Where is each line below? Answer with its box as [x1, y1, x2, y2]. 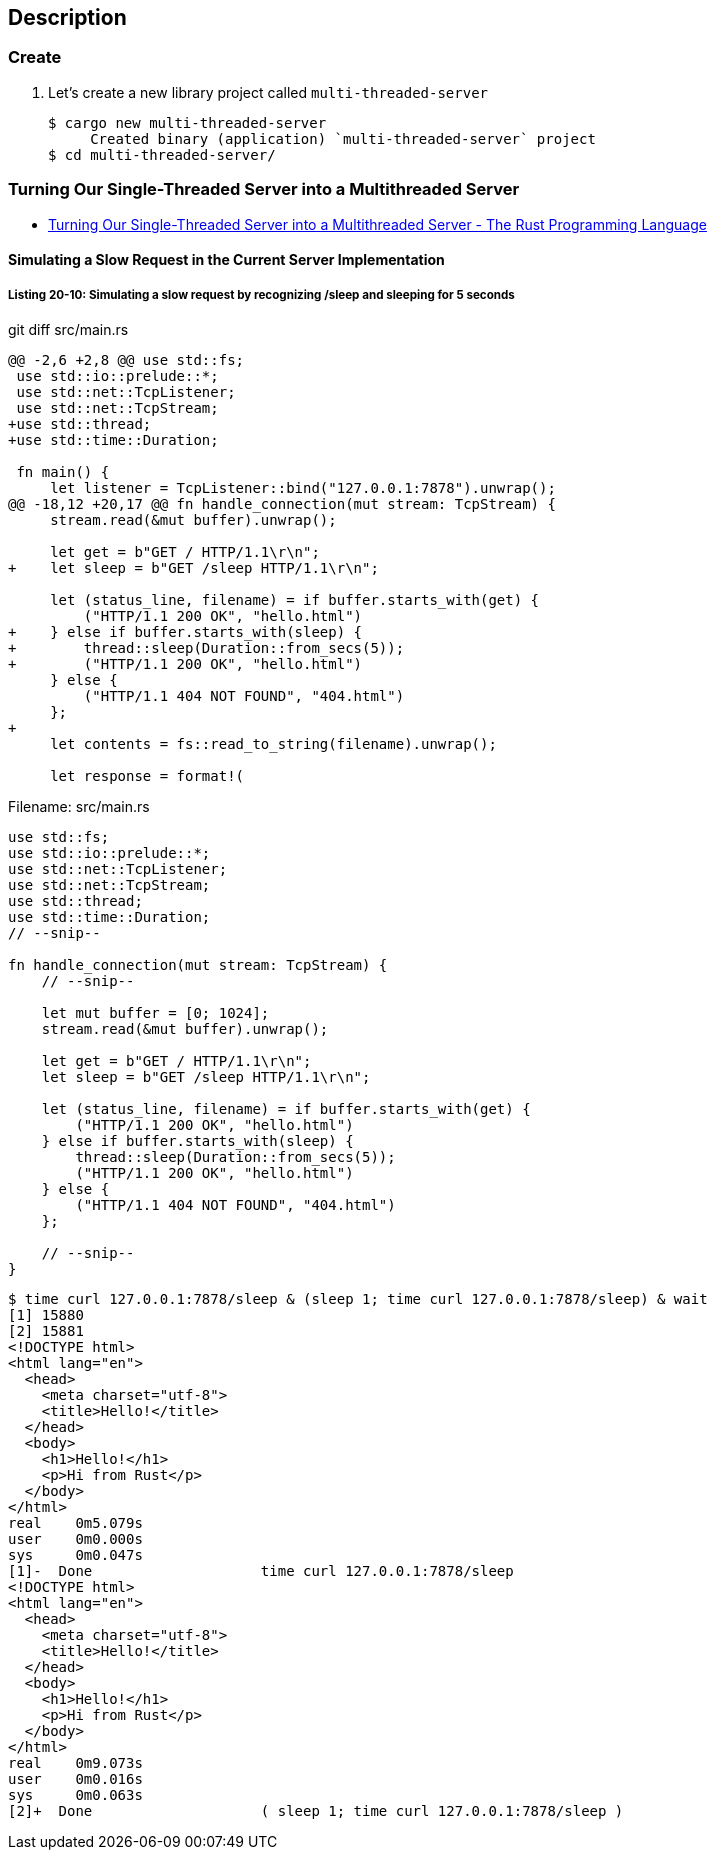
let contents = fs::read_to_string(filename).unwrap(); [50, 735, 497, 752]
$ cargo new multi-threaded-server [48, 114, 327, 131]
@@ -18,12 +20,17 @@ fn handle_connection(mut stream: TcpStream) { [8, 495, 556, 512]
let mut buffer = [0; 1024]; [41, 1004, 270, 1021]
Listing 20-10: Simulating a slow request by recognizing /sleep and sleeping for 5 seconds [8, 287, 515, 302]
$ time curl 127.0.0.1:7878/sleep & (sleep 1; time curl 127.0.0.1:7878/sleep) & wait [8, 1290, 708, 1307]
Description [8, 5, 127, 30]
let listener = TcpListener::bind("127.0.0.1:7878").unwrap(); [50, 479, 556, 496]
